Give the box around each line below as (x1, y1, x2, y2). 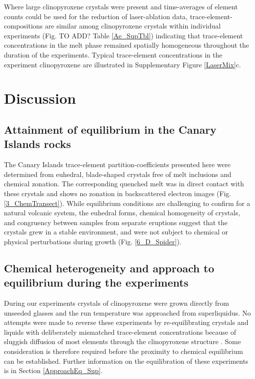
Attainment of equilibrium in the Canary (4, 121, 217, 137)
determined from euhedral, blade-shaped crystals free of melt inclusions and (4, 169, 231, 179)
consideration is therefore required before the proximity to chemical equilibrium (4, 346, 243, 356)
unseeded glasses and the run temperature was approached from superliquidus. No (4, 307, 251, 318)
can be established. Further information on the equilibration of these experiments (4, 355, 249, 366)
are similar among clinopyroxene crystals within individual (45, 21, 221, 31)
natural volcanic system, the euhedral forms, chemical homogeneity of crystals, (4, 207, 240, 218)
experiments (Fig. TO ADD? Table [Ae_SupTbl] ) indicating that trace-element (4, 30, 243, 40)
